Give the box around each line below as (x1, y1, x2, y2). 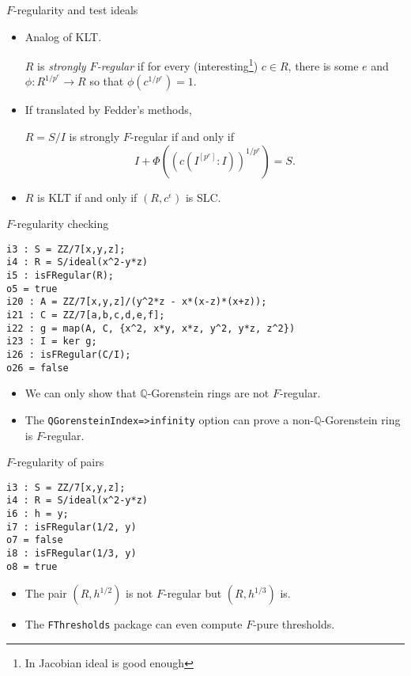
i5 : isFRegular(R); (6, 270, 115, 282)
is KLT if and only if (37, 188, 138, 205)
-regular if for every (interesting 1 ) (96, 55, 258, 74)
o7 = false (6, 534, 63, 546)
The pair (25, 585, 67, 602)
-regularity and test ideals (13, 2, 138, 17)
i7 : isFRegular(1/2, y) (6, 521, 137, 533)
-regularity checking (13, 215, 109, 232)
